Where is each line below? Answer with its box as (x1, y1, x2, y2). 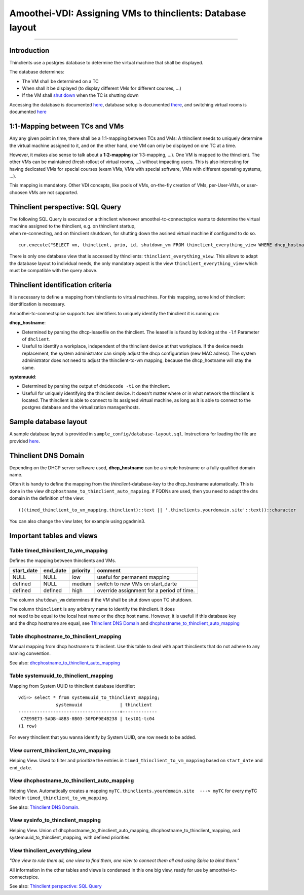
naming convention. (9, 650, 51, 656)
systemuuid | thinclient (56, 702, 152, 707)
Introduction (9, 46, 50, 55)
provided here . (9, 438, 40, 444)
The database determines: (9, 69, 64, 75)
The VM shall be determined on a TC (22, 78, 99, 84)
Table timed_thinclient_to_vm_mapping (9, 547, 108, 554)
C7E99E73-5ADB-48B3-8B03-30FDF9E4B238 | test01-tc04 (21, 716, 155, 722)
